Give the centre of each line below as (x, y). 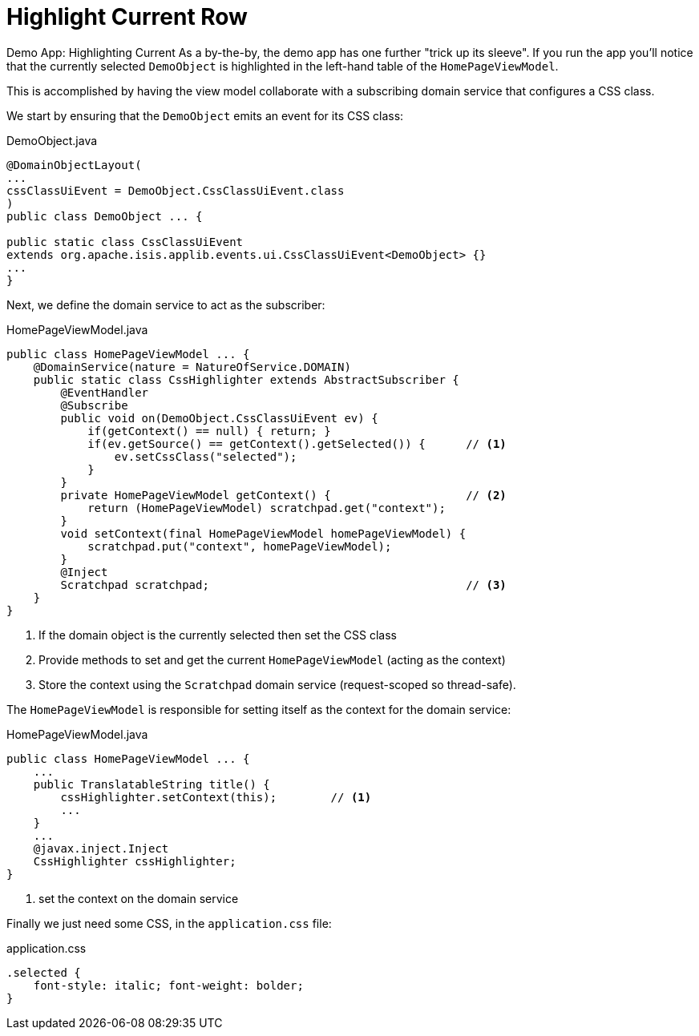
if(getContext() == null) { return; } (209, 431)
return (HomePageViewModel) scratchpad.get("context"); (267, 508)
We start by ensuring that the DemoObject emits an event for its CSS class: (205, 115)
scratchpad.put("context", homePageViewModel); (240, 546)
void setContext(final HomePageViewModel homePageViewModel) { (263, 533)
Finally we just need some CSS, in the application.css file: (169, 923)
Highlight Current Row (127, 17)
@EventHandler (105, 392)
